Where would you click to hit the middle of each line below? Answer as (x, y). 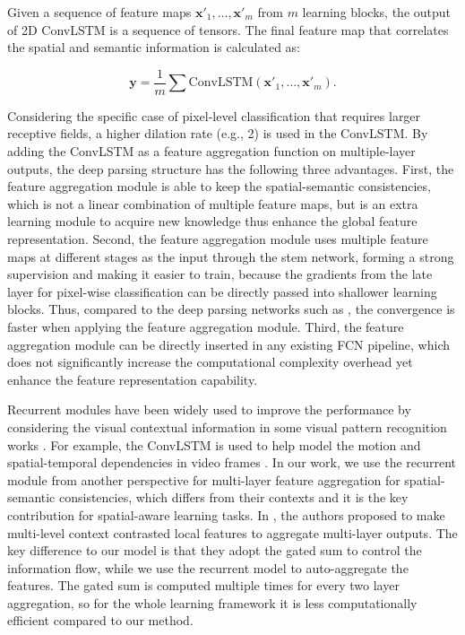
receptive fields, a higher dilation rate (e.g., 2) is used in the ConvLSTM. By (218, 133)
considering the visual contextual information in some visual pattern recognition (227, 426)
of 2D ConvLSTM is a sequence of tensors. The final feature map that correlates (228, 29)
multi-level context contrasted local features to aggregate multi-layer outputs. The (232, 532)
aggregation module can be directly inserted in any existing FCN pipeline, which (228, 344)
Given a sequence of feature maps (99, 12)
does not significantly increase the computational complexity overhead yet (210, 362)
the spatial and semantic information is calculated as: (154, 47)
